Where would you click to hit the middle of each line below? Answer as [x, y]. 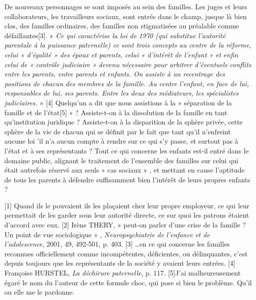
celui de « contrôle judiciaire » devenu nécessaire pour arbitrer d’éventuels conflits [128, 64]
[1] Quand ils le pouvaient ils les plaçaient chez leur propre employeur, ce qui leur [127, 205]
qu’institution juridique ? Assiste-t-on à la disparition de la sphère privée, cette [124, 122]
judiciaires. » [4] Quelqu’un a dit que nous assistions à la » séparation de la [118, 102]
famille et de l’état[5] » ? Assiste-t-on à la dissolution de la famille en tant [116, 112]
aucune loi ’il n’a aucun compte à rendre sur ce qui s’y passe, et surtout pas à [121, 141]
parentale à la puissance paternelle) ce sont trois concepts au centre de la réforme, [128, 45]
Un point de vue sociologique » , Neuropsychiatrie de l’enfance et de [107, 234]
